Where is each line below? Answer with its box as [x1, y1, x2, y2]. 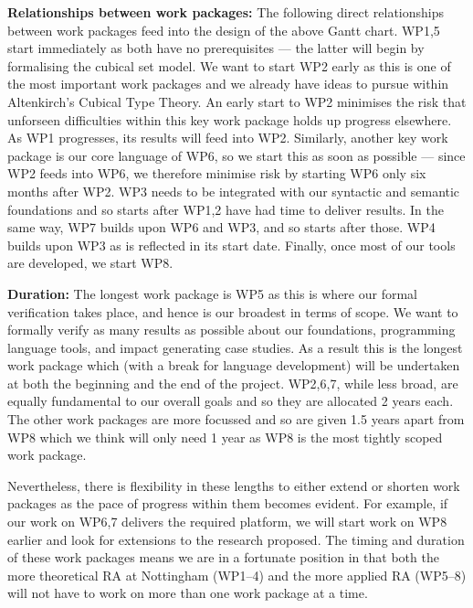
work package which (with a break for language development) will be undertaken [7, 356, 460, 375]
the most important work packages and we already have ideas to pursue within [7, 74, 449, 93]
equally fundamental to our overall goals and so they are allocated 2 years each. [7, 391, 454, 411]
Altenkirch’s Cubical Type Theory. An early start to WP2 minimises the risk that [7, 91, 467, 111]
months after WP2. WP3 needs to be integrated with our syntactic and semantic [7, 181, 460, 200]
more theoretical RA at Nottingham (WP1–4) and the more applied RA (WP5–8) [7, 565, 467, 584]
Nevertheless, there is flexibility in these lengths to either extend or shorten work [7, 475, 460, 495]
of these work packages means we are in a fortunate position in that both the [7, 548, 439, 567]
